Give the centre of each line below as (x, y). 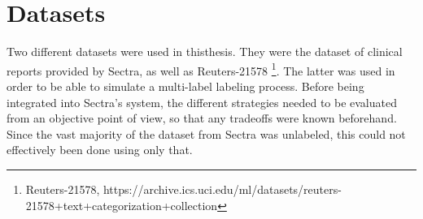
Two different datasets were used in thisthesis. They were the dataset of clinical (205, 52)
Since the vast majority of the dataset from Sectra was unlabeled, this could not (206, 133)
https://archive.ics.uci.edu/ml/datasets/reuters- (222, 189)
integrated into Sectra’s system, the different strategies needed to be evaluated (202, 102)
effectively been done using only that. (100, 150)
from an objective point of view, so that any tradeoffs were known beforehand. (202, 118)
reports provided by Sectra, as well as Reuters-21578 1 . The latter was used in (201, 69)
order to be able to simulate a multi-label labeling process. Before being (185, 86)
